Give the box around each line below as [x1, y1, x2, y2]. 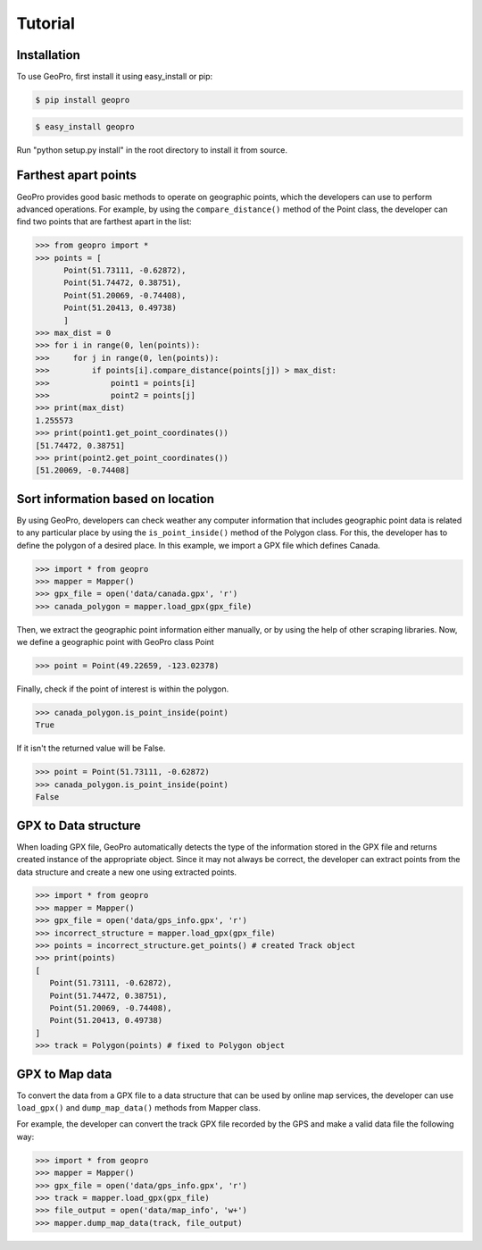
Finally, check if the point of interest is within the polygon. [16, 684, 229, 694]
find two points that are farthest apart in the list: [16, 216, 192, 227]
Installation [16, 47, 80, 63]
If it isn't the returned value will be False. [16, 742, 166, 754]
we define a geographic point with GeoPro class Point [16, 637, 214, 648]
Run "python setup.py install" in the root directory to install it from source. [16, 144, 288, 155]
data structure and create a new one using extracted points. [16, 867, 237, 877]
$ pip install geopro [35, 95, 130, 105]
